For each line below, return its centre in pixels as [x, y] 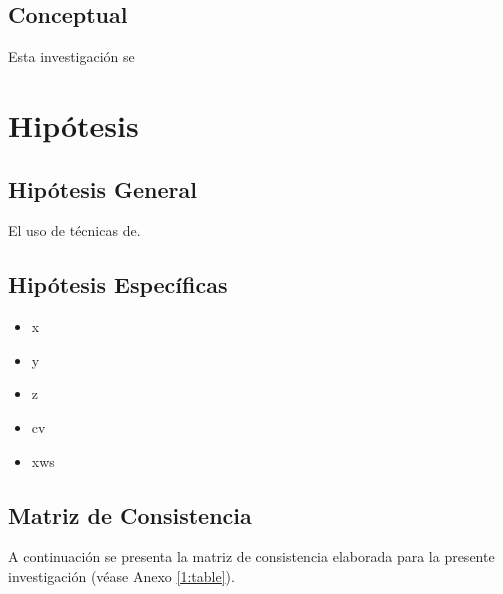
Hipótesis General [102, 188]
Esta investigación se [71, 56]
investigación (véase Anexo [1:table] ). [121, 575]
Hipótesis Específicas [118, 284]
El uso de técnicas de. [74, 230]
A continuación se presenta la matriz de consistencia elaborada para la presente [251, 556]
